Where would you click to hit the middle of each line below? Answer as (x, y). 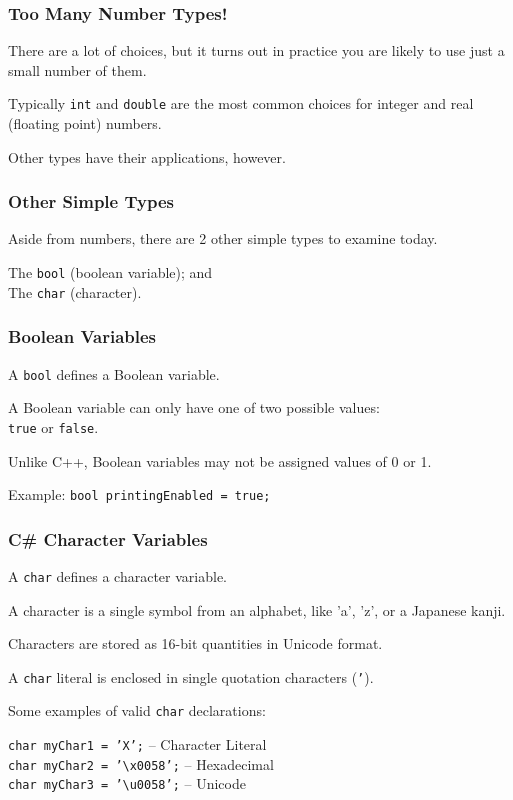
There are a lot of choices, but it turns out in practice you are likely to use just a (256, 50)
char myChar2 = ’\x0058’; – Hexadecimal (141, 763)
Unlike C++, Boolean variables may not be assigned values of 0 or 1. (220, 460)
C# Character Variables (108, 538)
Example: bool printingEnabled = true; (139, 494)
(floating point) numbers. (85, 123)
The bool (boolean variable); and (110, 272)
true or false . (53, 426)
